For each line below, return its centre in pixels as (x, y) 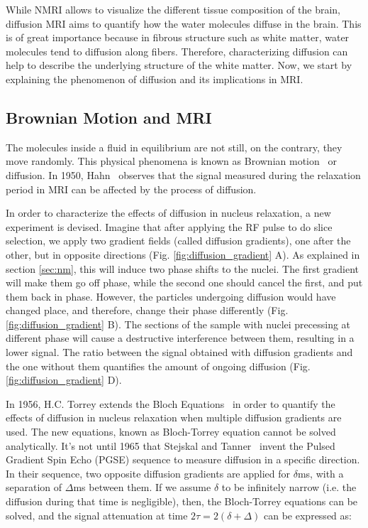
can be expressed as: (308, 515)
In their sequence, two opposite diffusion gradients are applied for (148, 473)
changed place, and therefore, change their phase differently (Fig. (147, 310)
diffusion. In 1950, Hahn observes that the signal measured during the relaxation (183, 174)
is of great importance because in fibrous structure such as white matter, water (178, 37)
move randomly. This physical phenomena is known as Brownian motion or (171, 161)
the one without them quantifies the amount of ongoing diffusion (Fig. (158, 366)
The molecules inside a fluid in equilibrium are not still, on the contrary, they (174, 147)
